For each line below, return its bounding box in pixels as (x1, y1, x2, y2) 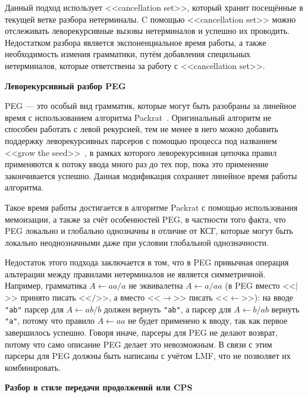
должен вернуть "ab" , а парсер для (103, 302, 231, 315)
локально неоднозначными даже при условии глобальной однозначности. (5, 236, 269, 248)
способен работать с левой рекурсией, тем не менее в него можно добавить (5, 123, 278, 135)
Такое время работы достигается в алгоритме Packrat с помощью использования (5, 201, 298, 213)
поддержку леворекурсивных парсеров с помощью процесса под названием (5, 134, 277, 146)
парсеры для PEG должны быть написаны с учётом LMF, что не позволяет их (5, 349, 291, 362)
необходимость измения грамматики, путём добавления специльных (5, 48, 251, 60)
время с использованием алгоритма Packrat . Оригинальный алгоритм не (5, 111, 272, 123)
